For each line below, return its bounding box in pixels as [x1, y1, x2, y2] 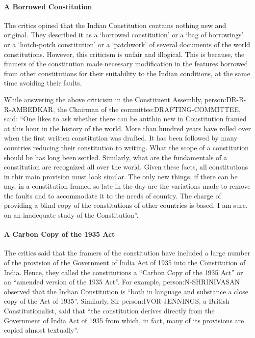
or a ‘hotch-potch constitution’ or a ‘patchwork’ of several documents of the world [4, 39, 251, 49]
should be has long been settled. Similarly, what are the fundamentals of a [4, 152, 228, 162]
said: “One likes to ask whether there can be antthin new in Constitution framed [4, 113, 247, 124]
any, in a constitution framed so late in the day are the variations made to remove [4, 181, 251, 191]
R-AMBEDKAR [4, 104, 53, 114]
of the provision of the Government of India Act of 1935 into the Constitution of [4, 257, 246, 268]
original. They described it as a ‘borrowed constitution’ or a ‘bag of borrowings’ [4, 29, 244, 40]
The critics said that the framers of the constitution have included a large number [4, 248, 251, 258]
